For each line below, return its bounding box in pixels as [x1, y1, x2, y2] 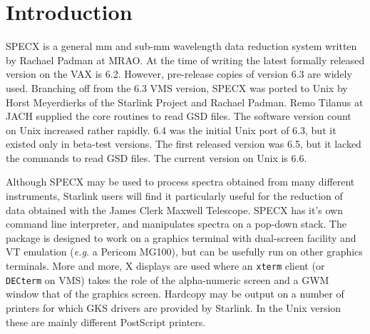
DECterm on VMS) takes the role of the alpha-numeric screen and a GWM [6, 272, 329, 287]
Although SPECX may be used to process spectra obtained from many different [6, 174, 355, 189]
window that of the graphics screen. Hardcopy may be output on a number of [6, 286, 344, 301]
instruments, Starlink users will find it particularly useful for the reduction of [6, 188, 343, 203]
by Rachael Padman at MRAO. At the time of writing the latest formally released [6, 52, 365, 67]
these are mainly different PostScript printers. [6, 314, 206, 329]
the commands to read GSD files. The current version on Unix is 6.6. [6, 150, 307, 165]
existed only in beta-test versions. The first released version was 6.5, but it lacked [6, 136, 361, 151]
